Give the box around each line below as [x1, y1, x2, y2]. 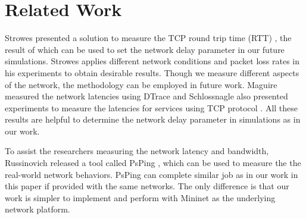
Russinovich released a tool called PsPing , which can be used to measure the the [5, 157, 301, 169]
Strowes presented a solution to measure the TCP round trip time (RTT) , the [5, 32, 292, 44]
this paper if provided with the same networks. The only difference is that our [5, 180, 289, 192]
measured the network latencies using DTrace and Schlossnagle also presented [5, 90, 288, 102]
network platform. [5, 203, 70, 215]
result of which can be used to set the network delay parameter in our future [5, 43, 285, 55]
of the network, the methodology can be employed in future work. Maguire [5, 78, 277, 90]
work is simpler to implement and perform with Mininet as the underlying [5, 191, 276, 204]
